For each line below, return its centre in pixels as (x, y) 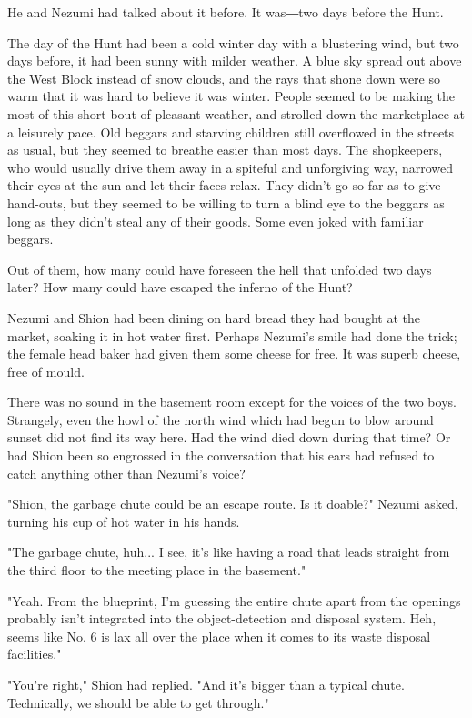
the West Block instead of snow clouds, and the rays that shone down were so (224, 78)
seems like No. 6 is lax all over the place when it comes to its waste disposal (219, 636)
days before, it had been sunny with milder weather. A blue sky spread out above (235, 61)
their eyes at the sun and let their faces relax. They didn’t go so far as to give (224, 185)
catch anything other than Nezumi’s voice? (126, 473)
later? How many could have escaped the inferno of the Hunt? (180, 287)
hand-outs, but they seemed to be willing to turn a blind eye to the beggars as (226, 202)
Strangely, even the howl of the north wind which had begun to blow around (221, 419)
